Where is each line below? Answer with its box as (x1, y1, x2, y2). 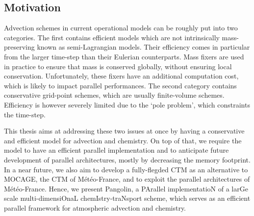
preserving (4, 42, 35, 52)
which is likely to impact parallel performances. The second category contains (4, 80, 237, 90)
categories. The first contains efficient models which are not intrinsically (4, 32, 220, 42)
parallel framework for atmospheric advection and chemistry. (4, 202, 186, 213)
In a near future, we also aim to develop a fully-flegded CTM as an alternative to (4, 164, 248, 174)
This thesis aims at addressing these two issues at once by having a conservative (4, 126, 245, 136)
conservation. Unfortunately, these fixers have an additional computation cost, (4, 71, 239, 81)
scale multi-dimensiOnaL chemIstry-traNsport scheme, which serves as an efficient (4, 193, 251, 203)
